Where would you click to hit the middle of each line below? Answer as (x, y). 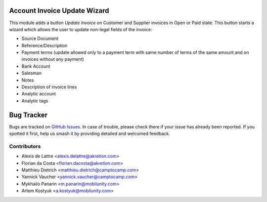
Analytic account (39, 94)
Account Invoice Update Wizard (59, 11)
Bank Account (36, 66)
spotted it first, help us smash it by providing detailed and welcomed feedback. (89, 134)
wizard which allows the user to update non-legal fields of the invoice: (81, 29)
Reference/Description (44, 45)
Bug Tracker (28, 115)
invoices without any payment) (53, 59)
